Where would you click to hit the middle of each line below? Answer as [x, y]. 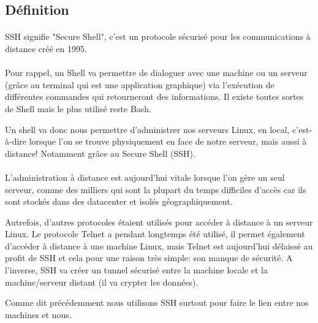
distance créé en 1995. [46, 48]
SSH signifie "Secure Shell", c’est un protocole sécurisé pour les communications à [158, 36]
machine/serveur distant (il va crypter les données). [102, 282]
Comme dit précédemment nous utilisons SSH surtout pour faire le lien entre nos [157, 302]
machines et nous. [38, 314]
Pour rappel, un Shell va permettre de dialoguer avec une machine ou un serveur [156, 73]
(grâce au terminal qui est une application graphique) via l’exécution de [140, 84]
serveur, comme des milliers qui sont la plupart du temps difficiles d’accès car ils [156, 189]
